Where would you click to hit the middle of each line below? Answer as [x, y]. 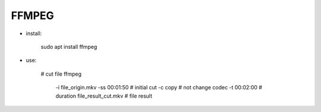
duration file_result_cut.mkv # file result [104, 96]
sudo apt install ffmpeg [69, 46]
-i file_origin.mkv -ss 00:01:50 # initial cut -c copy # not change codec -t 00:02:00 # [159, 88]
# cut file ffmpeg [61, 74]
